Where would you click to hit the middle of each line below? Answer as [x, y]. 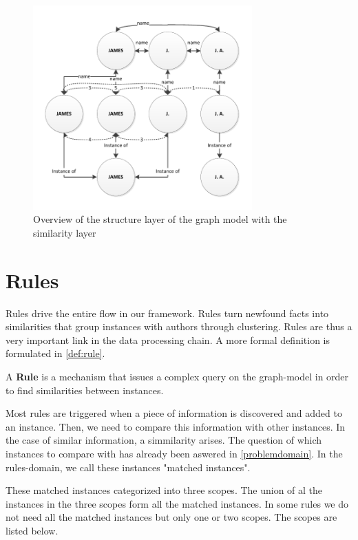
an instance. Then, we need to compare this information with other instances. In [176, 426]
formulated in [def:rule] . [55, 353]
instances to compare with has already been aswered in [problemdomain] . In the [174, 453]
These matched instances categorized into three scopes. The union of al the [164, 490]
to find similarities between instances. [85, 390]
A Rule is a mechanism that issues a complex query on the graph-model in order [177, 376]
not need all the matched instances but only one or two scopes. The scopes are [171, 517]
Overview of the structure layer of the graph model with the [160, 219]
